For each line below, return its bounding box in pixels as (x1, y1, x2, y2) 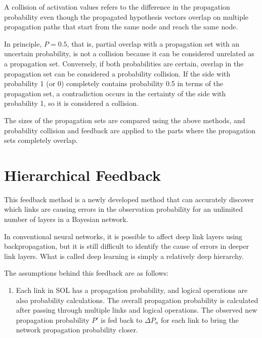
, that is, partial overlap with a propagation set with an (67, 38, 240, 49)
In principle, (4, 38, 42, 49)
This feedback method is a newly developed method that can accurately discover (4, 194, 254, 204)
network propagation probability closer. (16, 324, 138, 335)
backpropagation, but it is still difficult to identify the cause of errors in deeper (4, 241, 249, 251)
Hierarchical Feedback (4, 164, 161, 185)
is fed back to (101, 314, 143, 325)
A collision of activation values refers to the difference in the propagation (4, 2, 230, 12)
